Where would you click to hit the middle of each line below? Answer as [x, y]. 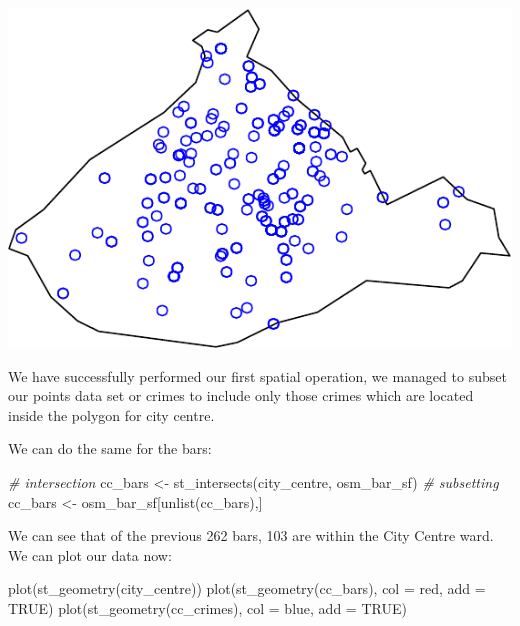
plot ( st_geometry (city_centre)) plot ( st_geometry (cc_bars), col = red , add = [247, 588]
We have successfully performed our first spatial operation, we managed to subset [257, 375]
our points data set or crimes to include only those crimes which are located [241, 395]
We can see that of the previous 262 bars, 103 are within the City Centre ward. [251, 535]
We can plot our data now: [90, 554]
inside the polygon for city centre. [111, 414]
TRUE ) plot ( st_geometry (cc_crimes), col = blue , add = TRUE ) [207, 607]
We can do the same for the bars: [110, 448]
